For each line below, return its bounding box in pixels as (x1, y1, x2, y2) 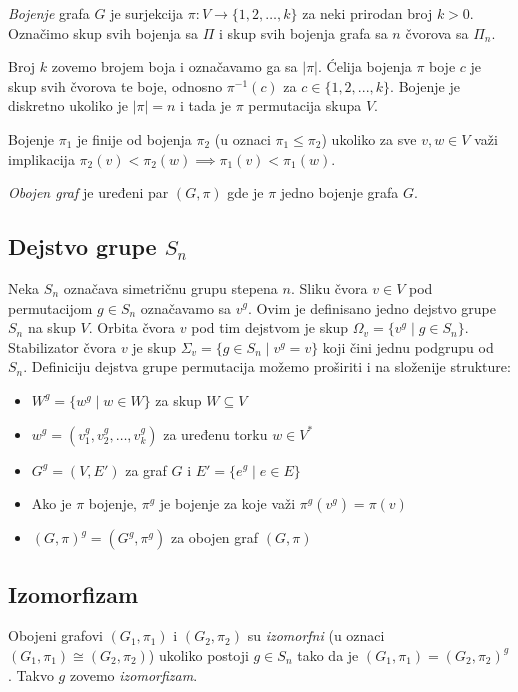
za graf (125, 459, 167, 480)
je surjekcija (110, 3, 183, 23)
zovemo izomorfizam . (69, 664, 198, 685)
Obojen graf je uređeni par (8, 182, 169, 203)
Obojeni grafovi (8, 625, 103, 646)
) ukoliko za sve (321, 128, 417, 149)
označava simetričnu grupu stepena (63, 277, 278, 298)
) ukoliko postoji (148, 644, 249, 665)
